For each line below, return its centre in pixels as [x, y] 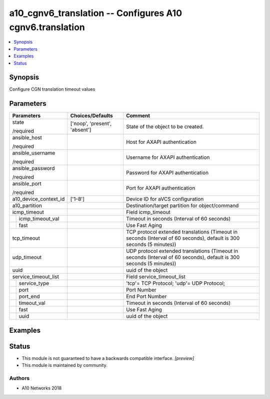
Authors [19, 378]
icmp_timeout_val [39, 219]
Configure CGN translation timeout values [52, 89]
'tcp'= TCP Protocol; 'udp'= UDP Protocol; [175, 283]
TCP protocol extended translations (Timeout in [181, 232]
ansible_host [27, 138]
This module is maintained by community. [64, 365]
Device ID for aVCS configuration [165, 199]
